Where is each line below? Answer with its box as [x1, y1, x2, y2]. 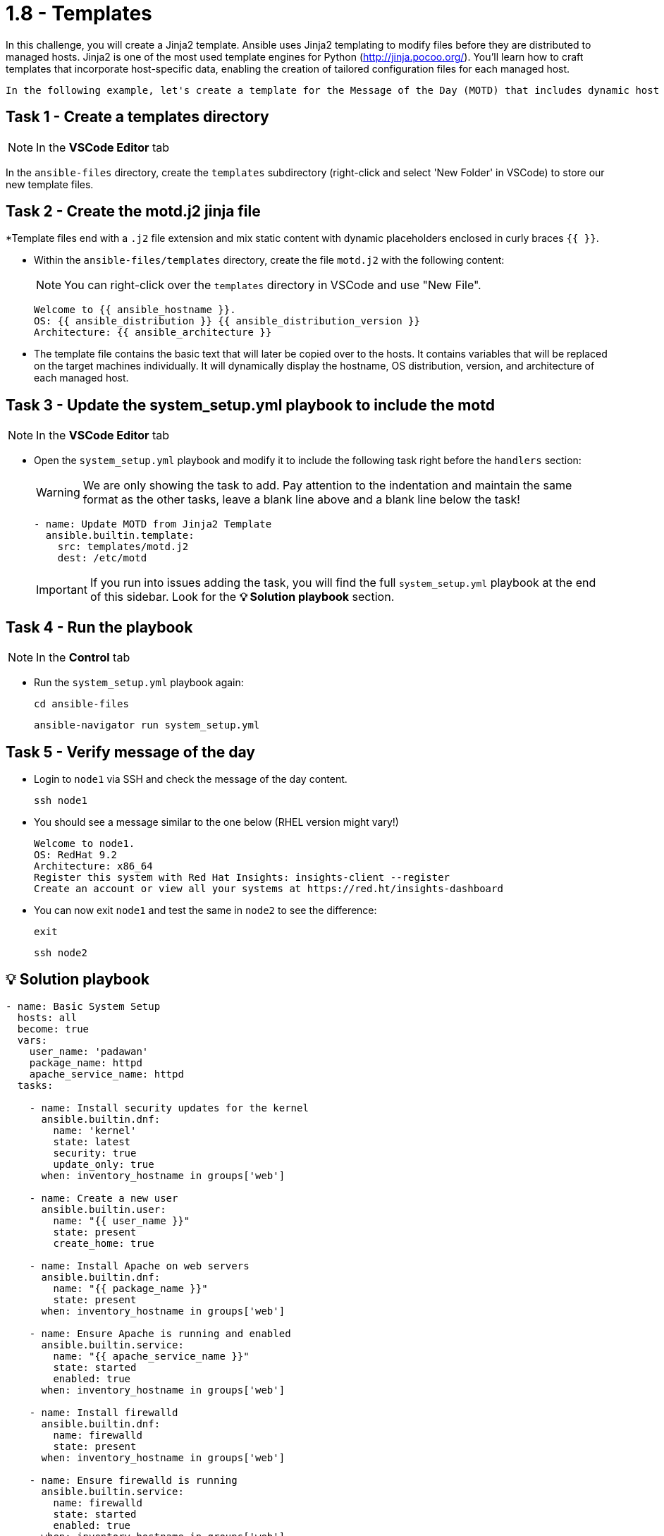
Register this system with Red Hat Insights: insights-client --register [34, 871, 450, 883]
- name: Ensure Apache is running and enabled [29, 1327, 291, 1339]
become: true [17, 1023, 90, 1035]
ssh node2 [34, 946, 87, 958]
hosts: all [17, 1011, 78, 1023]
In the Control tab [36, 650, 130, 665]
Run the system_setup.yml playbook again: [34, 676, 244, 689]
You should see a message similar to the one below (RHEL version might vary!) [34, 815, 399, 828]
